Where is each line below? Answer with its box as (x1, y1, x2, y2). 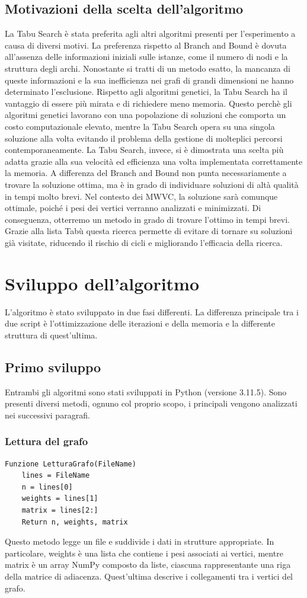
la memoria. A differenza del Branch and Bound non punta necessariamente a (5, 167, 287, 179)
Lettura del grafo (5, 434, 88, 449)
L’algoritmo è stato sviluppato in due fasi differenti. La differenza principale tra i (5, 305, 299, 318)
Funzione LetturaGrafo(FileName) (5, 459, 136, 468)
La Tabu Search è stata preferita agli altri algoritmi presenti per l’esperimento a (5, 27, 296, 40)
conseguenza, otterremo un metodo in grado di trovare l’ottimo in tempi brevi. (5, 213, 290, 225)
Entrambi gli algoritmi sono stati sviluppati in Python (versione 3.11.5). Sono (5, 385, 287, 398)
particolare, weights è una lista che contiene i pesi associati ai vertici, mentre (5, 546, 283, 559)
